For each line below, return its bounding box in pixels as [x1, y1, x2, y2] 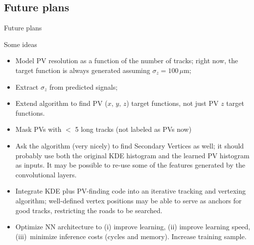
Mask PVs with [15, 124, 62, 134]
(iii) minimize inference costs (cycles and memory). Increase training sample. [15, 231, 247, 241]
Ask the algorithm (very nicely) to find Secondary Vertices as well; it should [15, 140, 244, 150]
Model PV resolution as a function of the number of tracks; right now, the [15, 55, 238, 66]
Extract [15, 81, 39, 92]
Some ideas [4, 39, 37, 49]
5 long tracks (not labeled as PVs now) [75, 124, 192, 134]
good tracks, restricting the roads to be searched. [15, 205, 162, 215]
